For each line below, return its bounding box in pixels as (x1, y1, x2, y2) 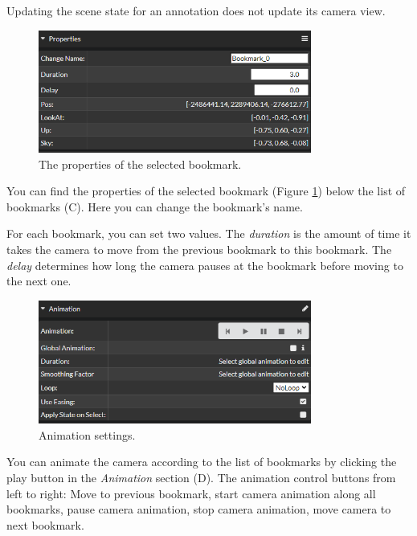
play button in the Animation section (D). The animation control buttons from (6, 469, 396, 486)
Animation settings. (39, 426, 136, 443)
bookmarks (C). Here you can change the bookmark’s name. (6, 198, 303, 215)
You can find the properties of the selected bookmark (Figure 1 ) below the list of (6, 182, 406, 199)
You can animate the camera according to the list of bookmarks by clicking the (6, 453, 397, 470)
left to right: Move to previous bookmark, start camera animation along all (6, 485, 376, 501)
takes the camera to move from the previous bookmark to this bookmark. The (6, 241, 392, 258)
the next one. (6, 272, 72, 289)
